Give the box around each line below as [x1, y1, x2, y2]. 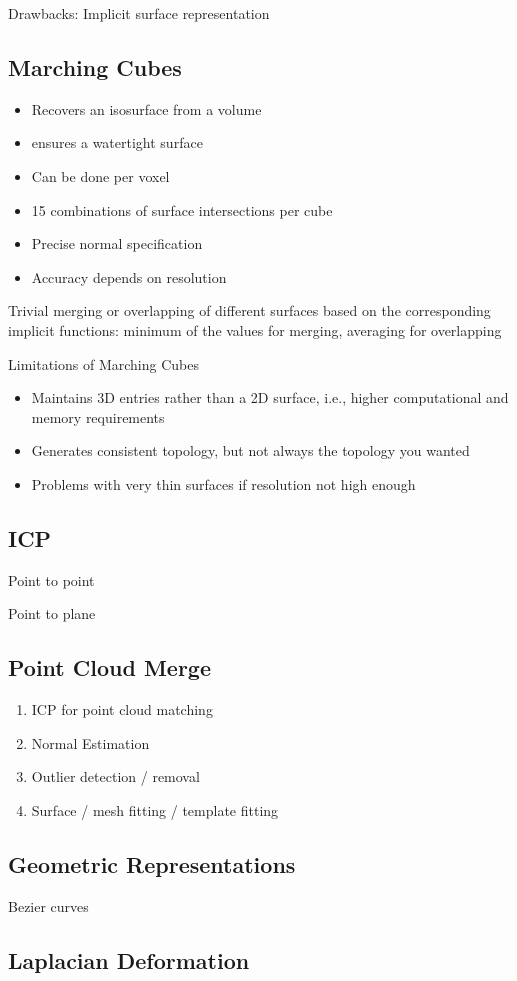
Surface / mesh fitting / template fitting [31, 799, 279, 820]
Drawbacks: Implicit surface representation [8, 3, 270, 23]
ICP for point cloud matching [31, 699, 213, 720]
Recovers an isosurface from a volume [31, 98, 262, 119]
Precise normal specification [31, 233, 203, 254]
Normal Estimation [31, 732, 150, 753]
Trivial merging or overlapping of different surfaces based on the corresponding [8, 300, 491, 321]
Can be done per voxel [31, 165, 170, 186]
